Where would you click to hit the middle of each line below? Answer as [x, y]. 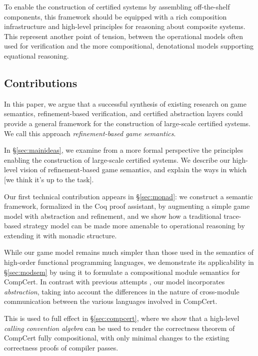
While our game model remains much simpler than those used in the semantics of [129, 252]
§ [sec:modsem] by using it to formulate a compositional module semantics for [122, 272]
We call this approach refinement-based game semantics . [90, 133]
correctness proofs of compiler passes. [61, 347]
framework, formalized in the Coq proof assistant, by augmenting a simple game [127, 206]
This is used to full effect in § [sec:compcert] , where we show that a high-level [122, 318]
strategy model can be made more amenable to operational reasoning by [134, 226]
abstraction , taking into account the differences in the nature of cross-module [122, 291]
